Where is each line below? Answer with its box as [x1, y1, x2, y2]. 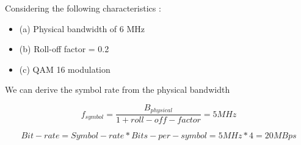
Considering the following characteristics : [5, 2, 161, 14]
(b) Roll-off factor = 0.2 [19, 42, 109, 55]
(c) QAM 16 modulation [19, 62, 111, 75]
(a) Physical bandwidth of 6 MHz [19, 22, 145, 35]
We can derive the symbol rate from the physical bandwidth [5, 83, 230, 96]
